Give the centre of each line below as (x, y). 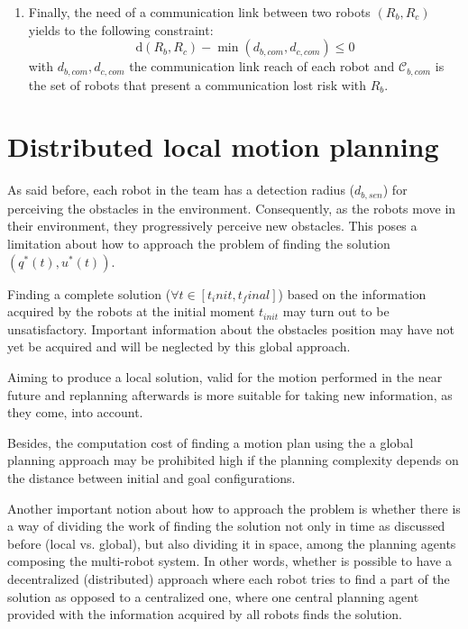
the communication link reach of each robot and (262, 66)
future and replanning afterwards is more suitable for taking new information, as (230, 394)
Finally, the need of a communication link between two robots (199, 12)
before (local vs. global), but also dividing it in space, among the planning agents (232, 543)
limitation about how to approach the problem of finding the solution (199, 243)
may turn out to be (336, 311)
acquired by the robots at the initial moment (131, 311)
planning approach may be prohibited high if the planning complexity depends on (233, 460)
